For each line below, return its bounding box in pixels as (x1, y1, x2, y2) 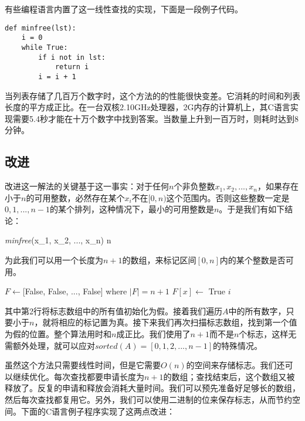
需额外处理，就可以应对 (5, 339, 95, 351)
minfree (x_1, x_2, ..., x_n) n (5, 234, 111, 246)
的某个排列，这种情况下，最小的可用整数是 (49, 203, 214, 215)
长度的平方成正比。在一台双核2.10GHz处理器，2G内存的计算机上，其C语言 (5, 101, 290, 113)
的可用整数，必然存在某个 (26, 191, 125, 203)
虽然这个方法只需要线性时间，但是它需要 (5, 359, 161, 371)
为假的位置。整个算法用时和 (5, 328, 111, 340)
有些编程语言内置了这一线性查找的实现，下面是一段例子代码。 (5, 3, 243, 15)
